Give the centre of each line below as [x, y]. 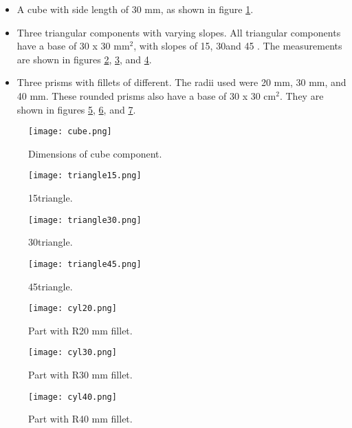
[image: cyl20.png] [73, 309]
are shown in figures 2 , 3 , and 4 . [84, 59]
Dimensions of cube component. [95, 153]
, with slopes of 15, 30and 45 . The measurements [238, 46]
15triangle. [51, 198]
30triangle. [51, 242]
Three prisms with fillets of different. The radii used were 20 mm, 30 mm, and [181, 82]
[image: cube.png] [70, 132]
